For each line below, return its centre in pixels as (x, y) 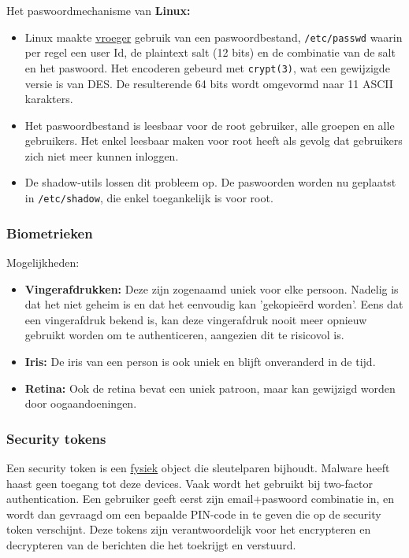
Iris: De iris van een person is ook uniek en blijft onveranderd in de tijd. (200, 361)
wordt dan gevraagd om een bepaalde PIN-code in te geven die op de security (194, 514)
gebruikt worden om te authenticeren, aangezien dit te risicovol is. (184, 335)
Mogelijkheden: (43, 262)
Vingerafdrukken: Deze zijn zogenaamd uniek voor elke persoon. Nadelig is (212, 288)
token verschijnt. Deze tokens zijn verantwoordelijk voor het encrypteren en (189, 529)
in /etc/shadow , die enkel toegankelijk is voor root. (149, 198)
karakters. (49, 99)
